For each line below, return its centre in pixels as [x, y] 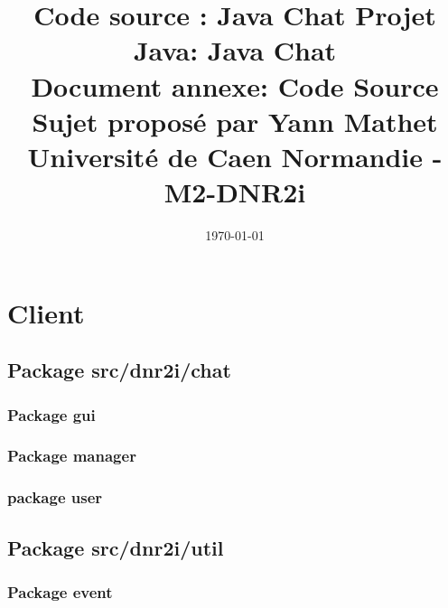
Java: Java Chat [235, 50]
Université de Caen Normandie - [235, 156]
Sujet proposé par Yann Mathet [235, 121]
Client [46, 312]
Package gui [51, 414]
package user [55, 497]
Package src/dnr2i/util [116, 547]
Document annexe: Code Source [235, 85]
